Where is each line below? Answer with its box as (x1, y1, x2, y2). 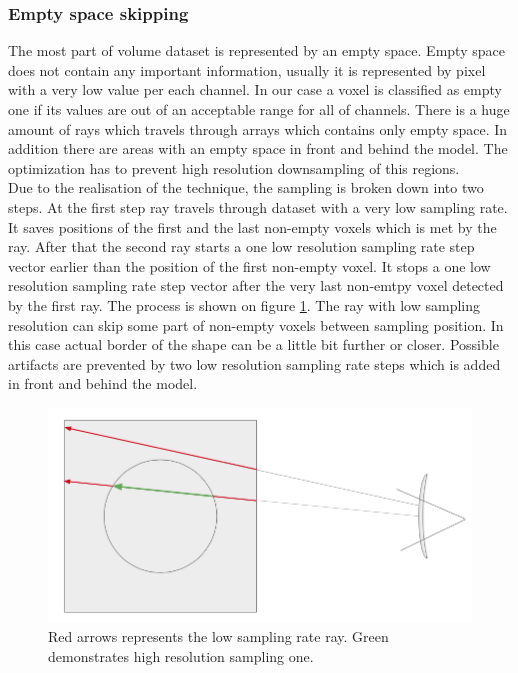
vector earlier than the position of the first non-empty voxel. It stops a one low (8, 255, 491, 276)
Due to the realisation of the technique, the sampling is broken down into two (8, 177, 484, 198)
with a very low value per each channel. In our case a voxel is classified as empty (8, 79, 502, 100)
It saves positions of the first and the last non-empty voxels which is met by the (8, 216, 497, 237)
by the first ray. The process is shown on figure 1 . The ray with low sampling (8, 294, 480, 315)
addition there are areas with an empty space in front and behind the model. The (8, 138, 508, 159)
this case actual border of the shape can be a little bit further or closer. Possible (8, 334, 499, 355)
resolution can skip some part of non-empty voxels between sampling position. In (8, 314, 504, 335)
